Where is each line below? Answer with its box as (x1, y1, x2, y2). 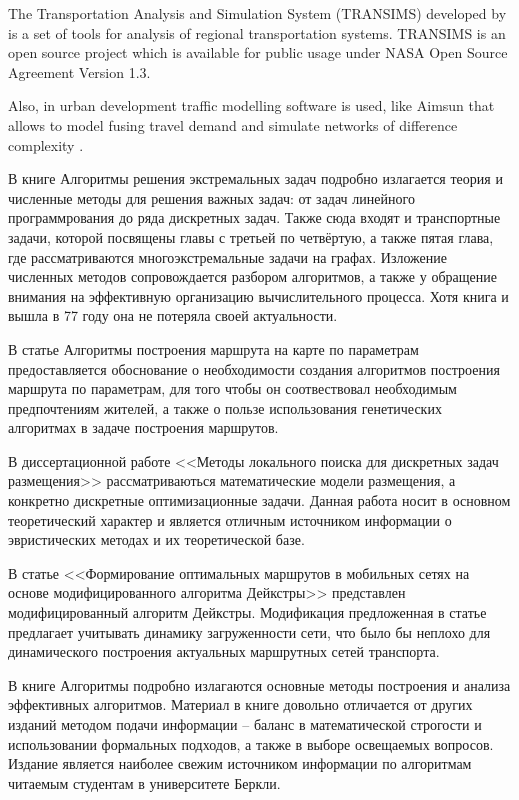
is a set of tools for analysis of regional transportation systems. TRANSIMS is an (8, 22, 506, 43)
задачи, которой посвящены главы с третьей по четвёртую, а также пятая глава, (8, 226, 494, 247)
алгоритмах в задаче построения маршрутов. (8, 417, 279, 438)
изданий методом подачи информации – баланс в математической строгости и (8, 714, 482, 734)
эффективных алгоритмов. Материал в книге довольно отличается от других (8, 694, 473, 715)
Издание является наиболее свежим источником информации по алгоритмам (8, 753, 472, 774)
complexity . (8, 134, 84, 155)
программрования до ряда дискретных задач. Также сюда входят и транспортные (8, 207, 501, 228)
